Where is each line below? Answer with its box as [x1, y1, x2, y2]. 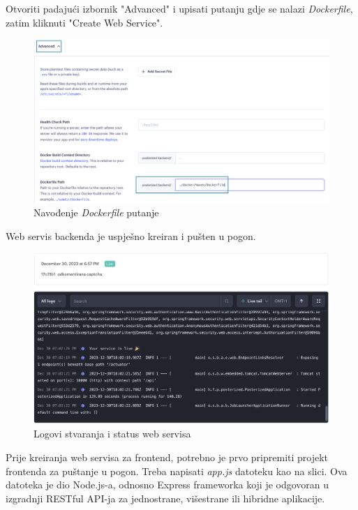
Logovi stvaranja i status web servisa [33, 426, 191, 441]
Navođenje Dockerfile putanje [33, 205, 159, 220]
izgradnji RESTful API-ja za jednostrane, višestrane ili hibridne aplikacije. [6, 490, 325, 505]
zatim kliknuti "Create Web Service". [6, 15, 163, 29]
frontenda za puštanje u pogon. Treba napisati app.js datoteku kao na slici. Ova [6, 463, 348, 478]
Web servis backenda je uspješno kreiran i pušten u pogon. [6, 228, 256, 243]
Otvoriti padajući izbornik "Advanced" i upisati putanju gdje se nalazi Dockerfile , [6, 1, 353, 15]
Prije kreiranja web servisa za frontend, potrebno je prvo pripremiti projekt [6, 450, 329, 465]
